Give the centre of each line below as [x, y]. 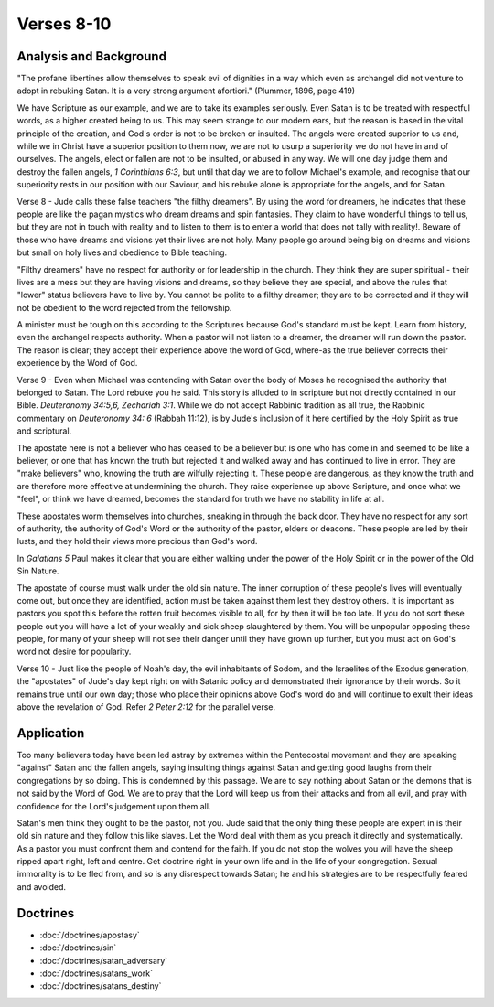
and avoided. [42, 886]
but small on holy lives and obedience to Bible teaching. [122, 252]
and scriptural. [44, 431]
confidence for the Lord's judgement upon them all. [114, 806]
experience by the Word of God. [77, 363]
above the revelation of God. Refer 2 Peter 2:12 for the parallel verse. [146, 707]
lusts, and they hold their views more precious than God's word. [137, 541]
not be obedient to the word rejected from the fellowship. [124, 307]
